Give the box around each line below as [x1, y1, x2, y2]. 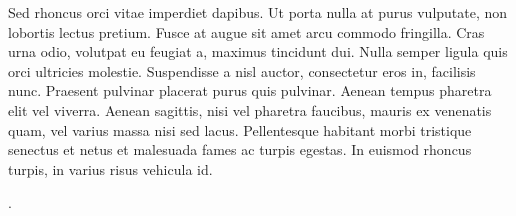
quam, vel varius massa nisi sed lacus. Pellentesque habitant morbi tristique [8, 119, 472, 140]
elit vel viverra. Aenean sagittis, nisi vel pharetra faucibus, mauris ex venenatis [8, 99, 492, 120]
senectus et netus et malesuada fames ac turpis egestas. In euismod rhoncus [8, 139, 472, 160]
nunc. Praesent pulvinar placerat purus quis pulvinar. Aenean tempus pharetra [8, 80, 492, 101]
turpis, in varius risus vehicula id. [8, 158, 213, 179]
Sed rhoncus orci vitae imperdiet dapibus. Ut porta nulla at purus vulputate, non [8, 2, 508, 22]
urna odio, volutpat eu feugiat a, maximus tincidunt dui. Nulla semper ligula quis [8, 41, 508, 62]
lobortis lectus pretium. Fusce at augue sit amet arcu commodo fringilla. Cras [8, 21, 485, 42]
